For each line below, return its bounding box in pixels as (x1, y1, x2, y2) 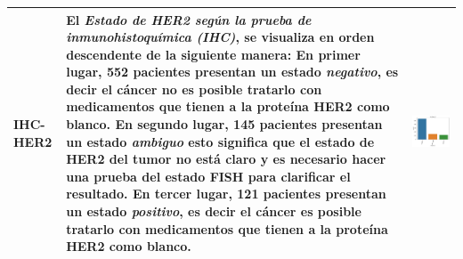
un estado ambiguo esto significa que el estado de (66, 132, 375, 150)
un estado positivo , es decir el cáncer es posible (66, 202, 361, 221)
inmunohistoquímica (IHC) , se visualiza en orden (66, 28, 375, 46)
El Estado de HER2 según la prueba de (66, 10, 312, 28)
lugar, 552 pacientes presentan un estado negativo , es (66, 62, 399, 81)
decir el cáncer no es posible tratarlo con (66, 79, 322, 98)
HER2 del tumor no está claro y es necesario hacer (66, 150, 386, 168)
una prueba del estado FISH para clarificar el (66, 166, 351, 185)
